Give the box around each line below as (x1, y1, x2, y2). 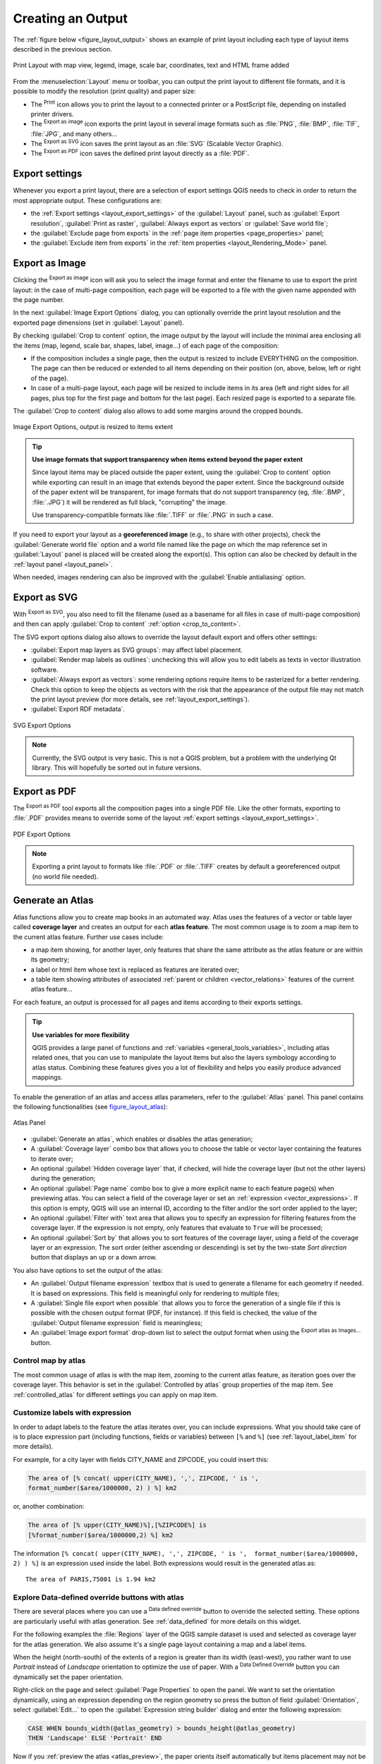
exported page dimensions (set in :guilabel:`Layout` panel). (13, 318, 185, 327)
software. (30, 665, 59, 674)
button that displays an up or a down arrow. (30, 1253, 157, 1262)
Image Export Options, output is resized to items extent (13, 423, 173, 431)
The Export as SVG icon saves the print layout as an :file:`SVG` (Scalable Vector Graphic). (30, 138, 284, 148)
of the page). (30, 374, 68, 382)
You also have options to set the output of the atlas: (13, 1266, 163, 1274)
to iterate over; (30, 1154, 73, 1163)
